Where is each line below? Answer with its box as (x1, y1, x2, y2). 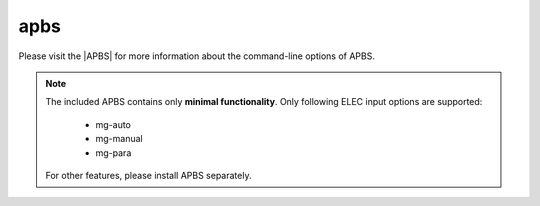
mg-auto (95, 118, 132, 130)
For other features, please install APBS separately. (45, 169, 252, 181)
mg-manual (95, 133, 144, 145)
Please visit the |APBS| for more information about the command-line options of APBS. (18, 50, 375, 62)
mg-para (95, 146, 132, 159)
